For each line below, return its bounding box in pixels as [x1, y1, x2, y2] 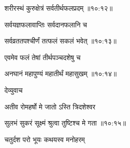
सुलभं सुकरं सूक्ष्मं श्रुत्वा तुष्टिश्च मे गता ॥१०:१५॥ [4, 118, 126, 128]
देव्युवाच [4, 85, 23, 95]
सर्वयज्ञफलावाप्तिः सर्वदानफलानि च [4, 19, 87, 29]
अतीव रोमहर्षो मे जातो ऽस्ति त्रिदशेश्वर [4, 101, 96, 111]
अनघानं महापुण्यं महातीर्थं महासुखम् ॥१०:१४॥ [4, 68, 117, 79]
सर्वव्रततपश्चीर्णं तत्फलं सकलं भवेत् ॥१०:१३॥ [4, 36, 117, 46]
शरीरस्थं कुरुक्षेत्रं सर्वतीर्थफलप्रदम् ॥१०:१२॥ [4, 3, 113, 13]
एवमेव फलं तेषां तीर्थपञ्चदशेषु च [4, 52, 81, 62]
